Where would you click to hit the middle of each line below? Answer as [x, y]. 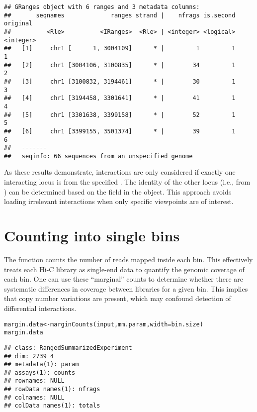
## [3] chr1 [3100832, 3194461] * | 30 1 [120, 81]
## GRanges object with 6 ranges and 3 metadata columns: [102, 7]
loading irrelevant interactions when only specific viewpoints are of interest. [119, 201]
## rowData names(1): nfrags [52, 389]
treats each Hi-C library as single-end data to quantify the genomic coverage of [124, 269]
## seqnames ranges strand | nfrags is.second [120, 15]
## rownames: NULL [34, 381]
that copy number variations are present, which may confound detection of [118, 298]
